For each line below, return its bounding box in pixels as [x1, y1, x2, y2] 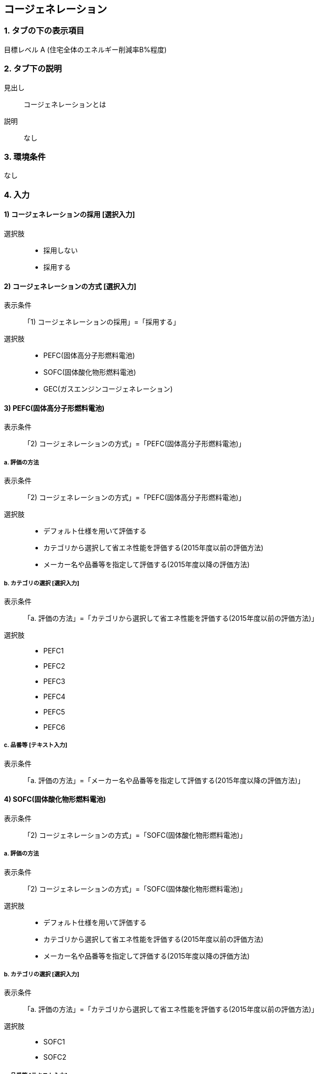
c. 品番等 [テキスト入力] [4, 742, 67, 749]
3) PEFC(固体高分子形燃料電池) [4, 403, 105, 412]
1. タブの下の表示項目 [4, 26, 85, 36]
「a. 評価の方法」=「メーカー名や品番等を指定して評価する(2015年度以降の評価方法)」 [24, 776, 305, 785]
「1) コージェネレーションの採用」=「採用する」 [24, 318, 180, 326]
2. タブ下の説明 [4, 64, 62, 74]
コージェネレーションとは [24, 100, 106, 108]
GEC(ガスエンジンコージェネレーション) [43, 385, 173, 394]
